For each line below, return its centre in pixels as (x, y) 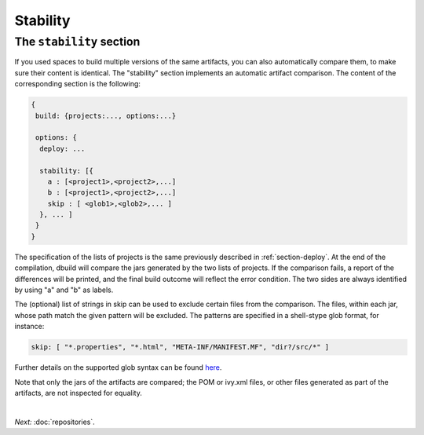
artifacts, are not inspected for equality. (79, 393)
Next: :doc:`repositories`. (55, 422)
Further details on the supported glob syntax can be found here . (118, 367)
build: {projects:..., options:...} (106, 115)
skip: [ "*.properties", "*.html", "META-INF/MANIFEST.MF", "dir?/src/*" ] (180, 347)
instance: (29, 327)
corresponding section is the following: (78, 84)
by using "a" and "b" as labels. (64, 290)
